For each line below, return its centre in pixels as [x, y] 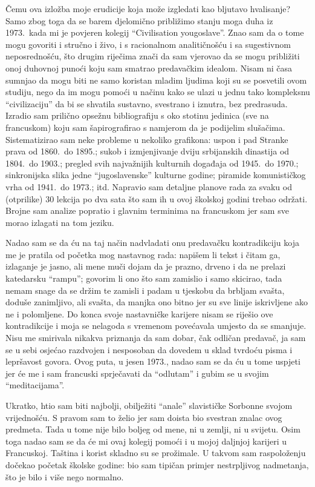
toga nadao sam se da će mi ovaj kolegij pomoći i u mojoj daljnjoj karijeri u [146, 441]
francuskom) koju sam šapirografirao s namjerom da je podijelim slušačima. [145, 127]
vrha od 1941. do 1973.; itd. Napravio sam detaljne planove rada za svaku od [149, 186]
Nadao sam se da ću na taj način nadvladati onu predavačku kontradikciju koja [152, 243]
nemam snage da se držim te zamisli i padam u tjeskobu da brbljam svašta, [145, 290]
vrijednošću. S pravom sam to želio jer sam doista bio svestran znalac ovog [144, 417]
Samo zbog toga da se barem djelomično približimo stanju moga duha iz [139, 20]
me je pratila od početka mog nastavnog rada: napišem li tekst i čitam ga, [143, 254]
